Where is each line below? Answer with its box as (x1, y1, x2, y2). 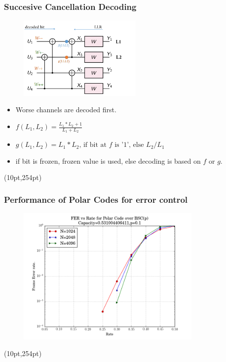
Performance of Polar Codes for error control (4, 193, 188, 205)
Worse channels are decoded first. (15, 104, 116, 115)
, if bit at (79, 141, 107, 149)
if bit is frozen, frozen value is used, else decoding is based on (15, 155, 201, 166)
